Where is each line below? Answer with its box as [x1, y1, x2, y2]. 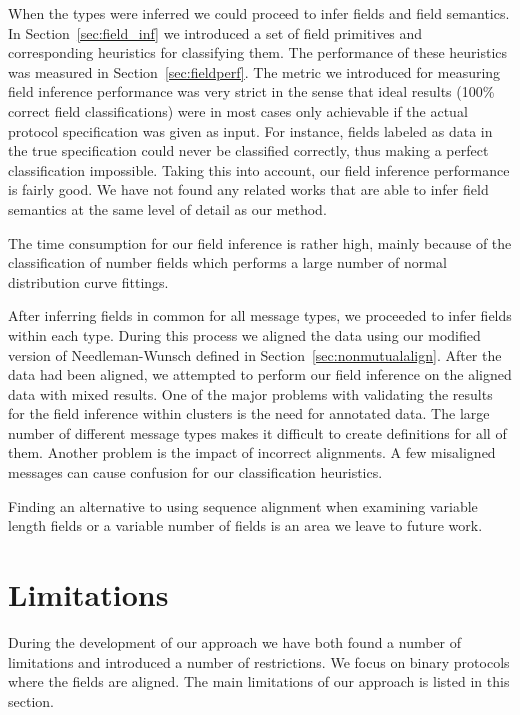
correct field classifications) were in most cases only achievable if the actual [8, 100, 468, 121]
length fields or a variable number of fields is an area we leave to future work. [8, 515, 483, 536]
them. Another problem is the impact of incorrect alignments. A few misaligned [8, 442, 496, 463]
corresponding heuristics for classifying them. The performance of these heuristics [8, 42, 508, 63]
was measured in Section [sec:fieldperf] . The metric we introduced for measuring [8, 61, 501, 82]
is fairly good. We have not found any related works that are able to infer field [8, 179, 489, 200]
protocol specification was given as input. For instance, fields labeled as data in [8, 120, 493, 141]
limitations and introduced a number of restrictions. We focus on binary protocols [8, 651, 510, 672]
